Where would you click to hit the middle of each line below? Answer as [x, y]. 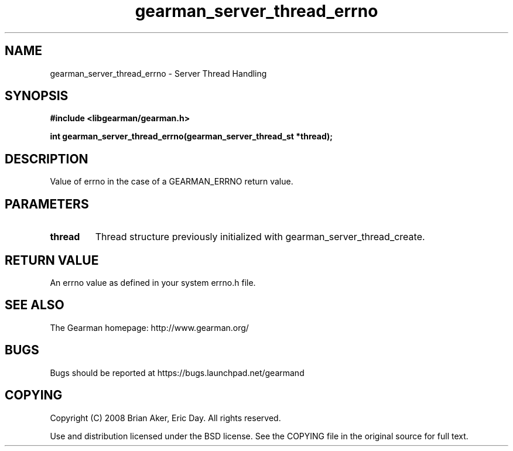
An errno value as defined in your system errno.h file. [153, 282]
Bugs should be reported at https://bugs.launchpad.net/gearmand [177, 373]
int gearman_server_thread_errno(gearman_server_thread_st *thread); [191, 136]
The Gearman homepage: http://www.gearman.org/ [149, 327]
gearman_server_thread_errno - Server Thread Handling [158, 73]
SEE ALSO [35, 305]
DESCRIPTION [47, 159]
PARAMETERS [47, 204]
